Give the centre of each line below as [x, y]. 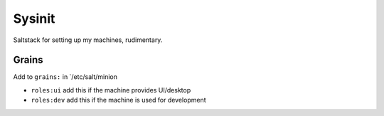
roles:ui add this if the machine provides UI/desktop [111, 90]
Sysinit [34, 19]
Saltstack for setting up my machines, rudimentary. [88, 40]
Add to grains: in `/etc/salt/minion [65, 77]
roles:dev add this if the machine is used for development [118, 100]
